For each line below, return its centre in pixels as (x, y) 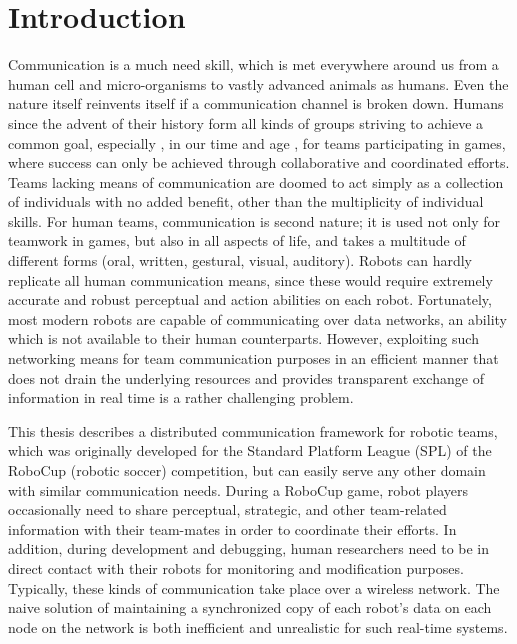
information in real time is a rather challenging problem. (181, 397)
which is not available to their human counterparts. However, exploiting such (243, 338)
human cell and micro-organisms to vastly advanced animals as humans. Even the (258, 83)
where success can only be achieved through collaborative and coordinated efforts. (259, 162)
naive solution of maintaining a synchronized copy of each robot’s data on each (250, 607)
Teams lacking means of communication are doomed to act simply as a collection (256, 181)
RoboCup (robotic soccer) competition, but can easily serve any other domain (247, 470)
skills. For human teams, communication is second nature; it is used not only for (254, 220)
